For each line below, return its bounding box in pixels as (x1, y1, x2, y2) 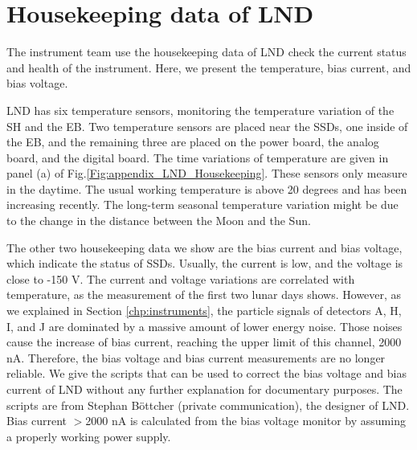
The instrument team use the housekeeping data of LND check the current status (6, 43, 407, 60)
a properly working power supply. (6, 427, 171, 444)
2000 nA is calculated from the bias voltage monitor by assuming (85, 412, 406, 429)
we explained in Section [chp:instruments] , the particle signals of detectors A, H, (6, 302, 402, 319)
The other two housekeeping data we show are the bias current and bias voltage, (6, 239, 403, 256)
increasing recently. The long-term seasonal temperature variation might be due (6, 196, 399, 213)
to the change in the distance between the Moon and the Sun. (6, 212, 311, 229)
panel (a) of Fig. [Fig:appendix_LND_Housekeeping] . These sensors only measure (6, 165, 407, 182)
